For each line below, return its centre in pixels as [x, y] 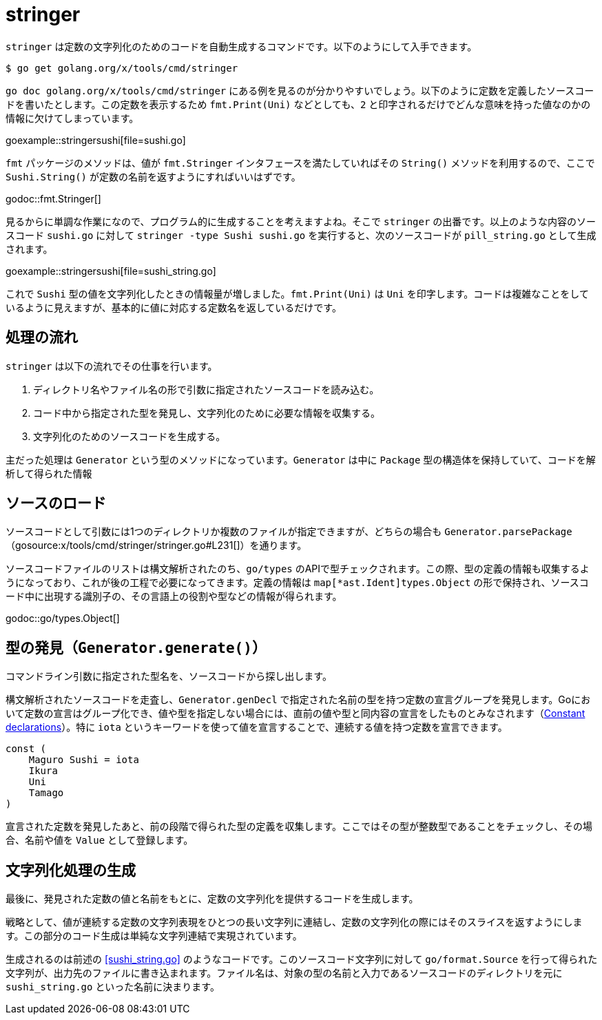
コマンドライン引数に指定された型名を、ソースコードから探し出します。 [169, 676]
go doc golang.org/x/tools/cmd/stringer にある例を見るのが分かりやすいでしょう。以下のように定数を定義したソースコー [300, 90]
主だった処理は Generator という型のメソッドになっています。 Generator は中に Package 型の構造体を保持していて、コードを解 [301, 459]
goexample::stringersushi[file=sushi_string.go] [111, 271]
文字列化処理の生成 [71, 870]
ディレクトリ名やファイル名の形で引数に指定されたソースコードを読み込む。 [206, 389]
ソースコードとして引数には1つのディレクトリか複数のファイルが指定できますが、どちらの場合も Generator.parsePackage [289, 532]
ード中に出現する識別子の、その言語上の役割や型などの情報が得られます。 [174, 596]
